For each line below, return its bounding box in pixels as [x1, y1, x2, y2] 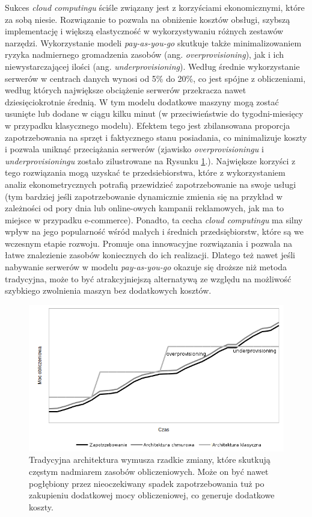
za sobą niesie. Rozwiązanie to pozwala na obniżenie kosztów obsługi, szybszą [5, 13, 290, 25]
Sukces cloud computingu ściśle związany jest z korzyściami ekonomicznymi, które [5, 1, 305, 13]
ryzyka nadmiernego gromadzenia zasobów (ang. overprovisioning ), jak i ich [5, 48, 284, 61]
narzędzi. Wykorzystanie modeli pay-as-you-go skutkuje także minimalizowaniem [5, 36, 302, 49]
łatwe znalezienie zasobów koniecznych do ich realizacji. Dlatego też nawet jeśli [5, 249, 295, 261]
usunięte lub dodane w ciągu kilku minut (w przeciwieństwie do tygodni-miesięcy [5, 107, 304, 120]
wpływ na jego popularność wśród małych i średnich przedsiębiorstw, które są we [5, 225, 304, 238]
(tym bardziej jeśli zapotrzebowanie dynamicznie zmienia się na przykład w [5, 190, 283, 202]
